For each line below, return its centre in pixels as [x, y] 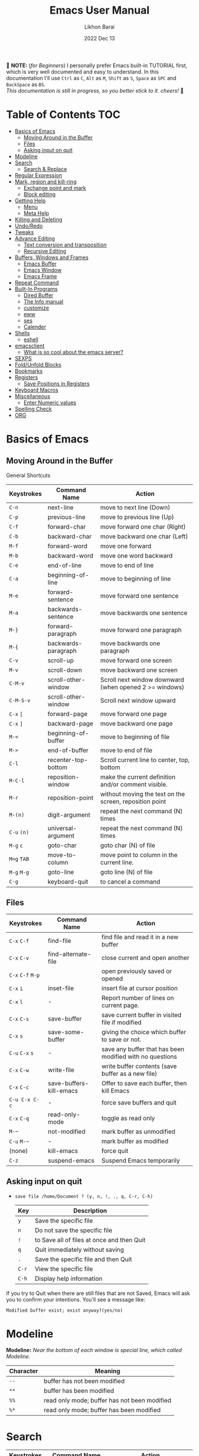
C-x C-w [19, 1070]
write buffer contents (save [139, 1066]
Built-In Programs [36, 289]
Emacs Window [43, 270]
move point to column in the [139, 855]
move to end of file [126, 750]
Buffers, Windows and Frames [52, 257]
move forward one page [134, 713]
